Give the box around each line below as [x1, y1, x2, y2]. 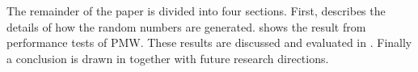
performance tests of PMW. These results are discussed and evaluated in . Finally [6, 34, 412, 51]
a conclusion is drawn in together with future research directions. [6, 49, 329, 66]
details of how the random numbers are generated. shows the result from [6, 18, 366, 35]
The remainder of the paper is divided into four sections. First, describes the [6, 2, 386, 19]
